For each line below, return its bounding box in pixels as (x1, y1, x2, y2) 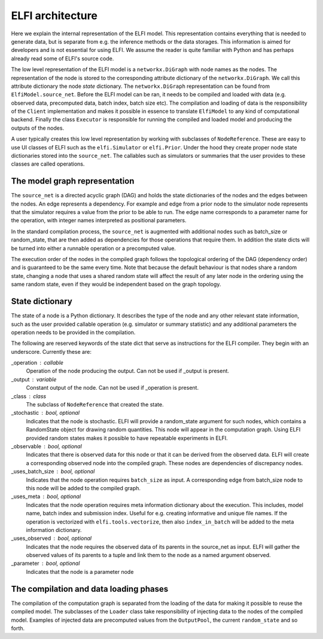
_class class (11, 392, 47, 400)
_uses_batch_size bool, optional (11, 468, 95, 475)
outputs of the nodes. (11, 124, 65, 132)
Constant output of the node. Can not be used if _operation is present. (26, 384, 199, 392)
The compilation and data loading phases (11, 583, 169, 594)
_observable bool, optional (11, 442, 82, 450)
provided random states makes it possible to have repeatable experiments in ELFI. (26, 434, 228, 442)
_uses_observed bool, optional (11, 535, 92, 542)
